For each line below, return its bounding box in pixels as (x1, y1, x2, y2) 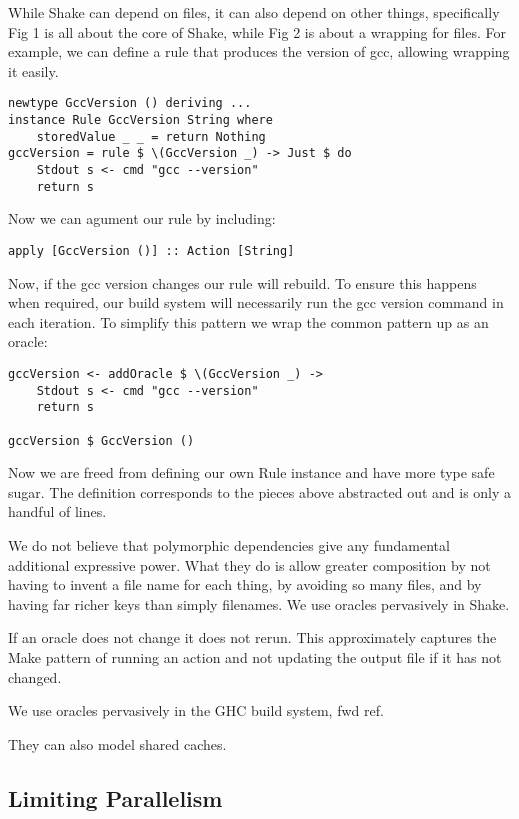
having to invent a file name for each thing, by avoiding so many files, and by (8, 574, 482, 595)
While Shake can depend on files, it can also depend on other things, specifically (8, 2, 500, 22)
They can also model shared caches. (8, 733, 227, 754)
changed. (8, 666, 62, 687)
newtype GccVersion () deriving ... (8, 96, 252, 111)
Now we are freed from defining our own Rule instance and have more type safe (8, 462, 495, 483)
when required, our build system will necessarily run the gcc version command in (8, 292, 504, 313)
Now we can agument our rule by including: (8, 208, 276, 229)
